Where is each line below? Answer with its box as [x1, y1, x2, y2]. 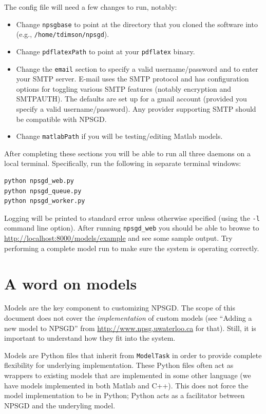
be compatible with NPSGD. [16, 113, 107, 124]
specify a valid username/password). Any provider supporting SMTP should [16, 103, 256, 114]
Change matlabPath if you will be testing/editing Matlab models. [16, 131, 223, 141]
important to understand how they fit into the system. [4, 333, 176, 343]
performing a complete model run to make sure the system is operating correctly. [4, 242, 259, 253]
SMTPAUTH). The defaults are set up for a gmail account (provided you [16, 93, 247, 104]
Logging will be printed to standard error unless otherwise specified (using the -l [4, 212, 260, 223]
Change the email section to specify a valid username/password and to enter [16, 63, 258, 74]
